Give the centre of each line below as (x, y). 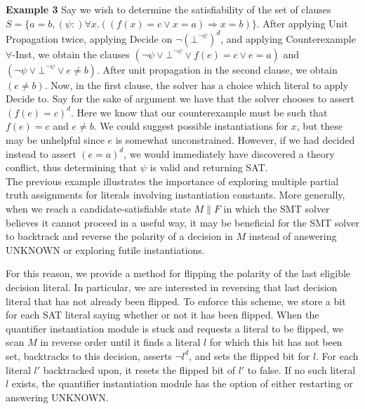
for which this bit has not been (276, 342)
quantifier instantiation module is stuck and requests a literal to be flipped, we (175, 328)
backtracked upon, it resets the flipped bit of (139, 369)
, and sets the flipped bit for (250, 355)
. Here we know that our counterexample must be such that (199, 112)
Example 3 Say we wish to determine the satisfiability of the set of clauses (168, 9)
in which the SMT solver (277, 209)
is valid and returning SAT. (209, 167)
